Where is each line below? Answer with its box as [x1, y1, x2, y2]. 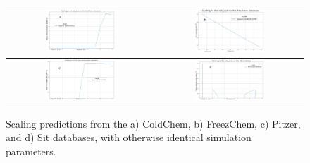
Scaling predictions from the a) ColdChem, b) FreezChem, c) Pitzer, [6, 116, 301, 131]
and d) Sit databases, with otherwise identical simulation [6, 130, 252, 145]
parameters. [6, 143, 56, 158]
